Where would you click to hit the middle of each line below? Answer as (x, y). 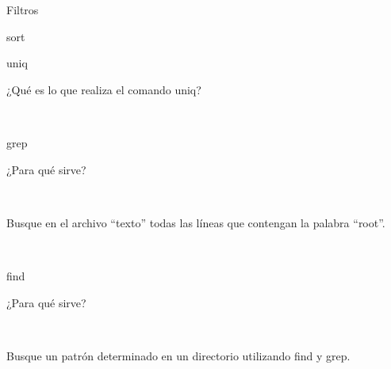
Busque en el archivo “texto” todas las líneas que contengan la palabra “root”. (196, 222)
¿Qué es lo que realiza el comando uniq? (104, 89)
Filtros (23, 10)
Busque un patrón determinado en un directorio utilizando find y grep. (178, 355)
